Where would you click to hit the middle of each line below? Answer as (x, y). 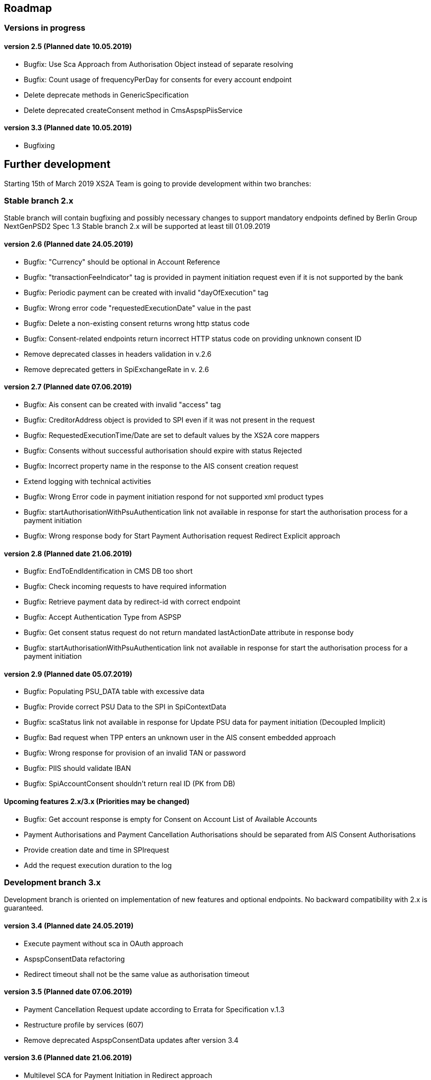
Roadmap (28, 8)
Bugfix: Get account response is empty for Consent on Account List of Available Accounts (170, 819)
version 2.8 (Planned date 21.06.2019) (68, 553)
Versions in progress (45, 28)
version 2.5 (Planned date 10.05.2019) (68, 47)
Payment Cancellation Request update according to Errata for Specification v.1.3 (154, 1009)
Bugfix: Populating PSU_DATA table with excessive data (114, 692)
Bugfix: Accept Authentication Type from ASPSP (103, 617)
